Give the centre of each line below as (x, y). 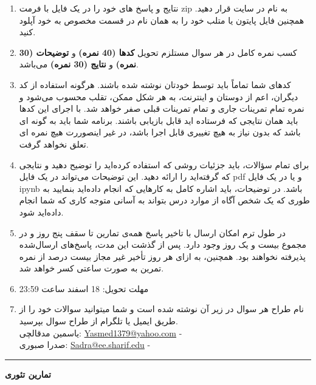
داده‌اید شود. (41, 212)
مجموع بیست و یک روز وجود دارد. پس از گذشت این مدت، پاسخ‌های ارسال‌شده (163, 244)
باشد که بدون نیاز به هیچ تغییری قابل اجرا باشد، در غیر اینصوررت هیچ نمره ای (160, 132)
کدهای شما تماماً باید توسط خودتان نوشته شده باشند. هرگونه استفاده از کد (155, 84)
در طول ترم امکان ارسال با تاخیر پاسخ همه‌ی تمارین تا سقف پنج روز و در (153, 232)
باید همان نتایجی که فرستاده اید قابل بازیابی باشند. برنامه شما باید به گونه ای (159, 120)
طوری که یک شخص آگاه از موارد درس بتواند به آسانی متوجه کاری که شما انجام (164, 200)
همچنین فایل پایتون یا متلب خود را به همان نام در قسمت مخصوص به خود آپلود (162, 20)
